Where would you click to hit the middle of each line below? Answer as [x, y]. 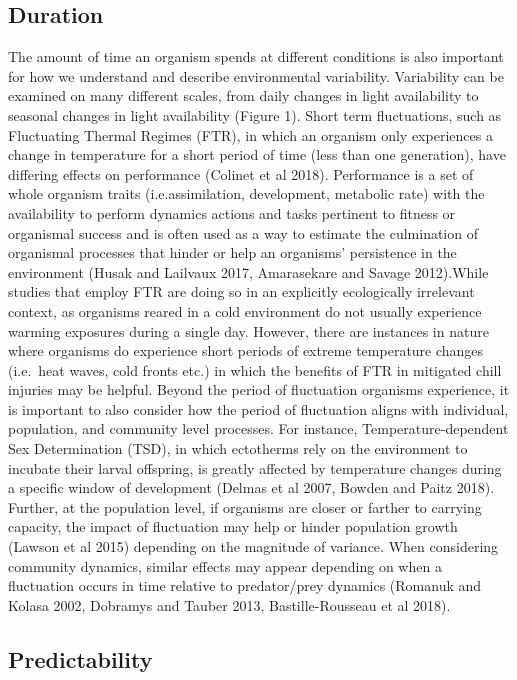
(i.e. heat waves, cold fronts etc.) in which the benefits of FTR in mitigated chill [255, 369]
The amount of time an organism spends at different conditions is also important [256, 56]
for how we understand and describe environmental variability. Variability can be [256, 75]
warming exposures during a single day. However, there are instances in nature [248, 330]
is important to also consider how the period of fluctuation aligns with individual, [258, 408]
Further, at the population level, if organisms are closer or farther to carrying [245, 506]
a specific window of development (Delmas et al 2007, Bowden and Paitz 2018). [251, 487]
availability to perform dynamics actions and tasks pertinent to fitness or [232, 212]
